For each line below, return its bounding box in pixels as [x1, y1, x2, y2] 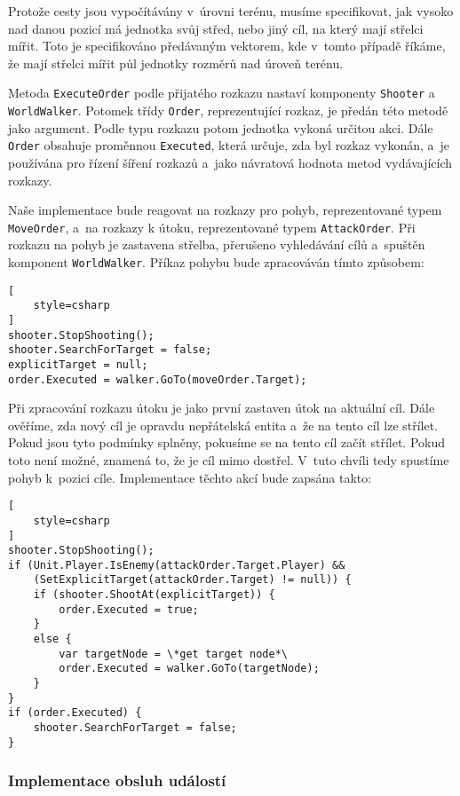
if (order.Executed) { [8, 706, 142, 720]
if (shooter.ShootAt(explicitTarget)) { [33, 588, 275, 602]
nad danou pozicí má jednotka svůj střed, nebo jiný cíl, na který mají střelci [8, 19, 424, 37]
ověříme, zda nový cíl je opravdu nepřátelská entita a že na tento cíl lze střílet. [8, 415, 439, 434]
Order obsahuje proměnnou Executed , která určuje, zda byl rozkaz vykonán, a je [8, 136, 450, 154]
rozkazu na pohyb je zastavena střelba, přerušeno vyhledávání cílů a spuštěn [8, 235, 425, 254]
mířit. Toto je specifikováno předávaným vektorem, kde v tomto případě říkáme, [8, 36, 446, 55]
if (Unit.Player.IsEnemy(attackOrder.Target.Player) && [8, 558, 345, 571]
